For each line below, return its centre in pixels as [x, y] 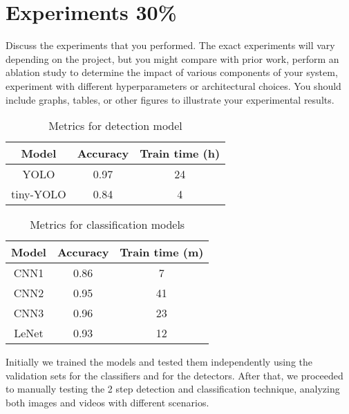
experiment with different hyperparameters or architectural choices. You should [173, 85]
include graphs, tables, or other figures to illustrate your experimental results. [170, 99]
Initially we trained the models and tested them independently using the [159, 362]
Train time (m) [162, 252]
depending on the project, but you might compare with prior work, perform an [172, 58]
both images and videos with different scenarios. [107, 402]
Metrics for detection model [115, 126]
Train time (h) [180, 153]
